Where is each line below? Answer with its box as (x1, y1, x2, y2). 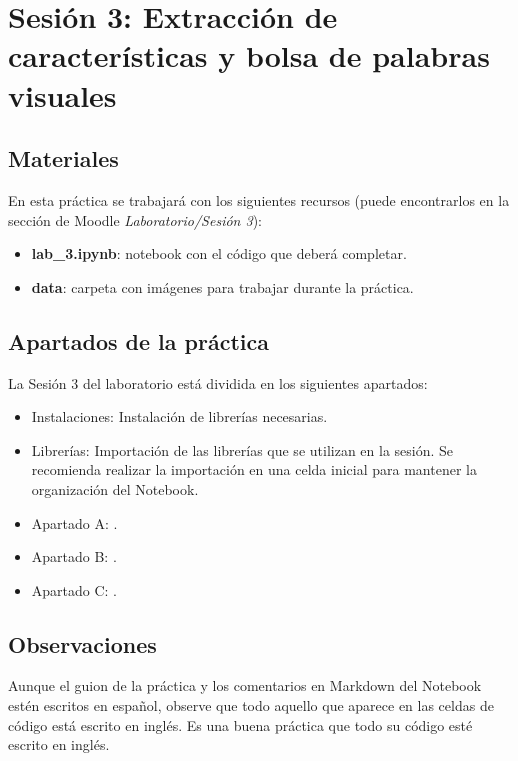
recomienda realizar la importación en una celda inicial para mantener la (31, 459, 477, 480)
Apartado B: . (31, 546, 117, 567)
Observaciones (8, 628, 157, 659)
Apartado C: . (31, 579, 118, 600)
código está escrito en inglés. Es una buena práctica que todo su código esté (8, 714, 473, 735)
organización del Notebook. (31, 478, 199, 499)
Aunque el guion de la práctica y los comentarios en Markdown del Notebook (8, 675, 482, 696)
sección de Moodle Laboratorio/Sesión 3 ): (8, 209, 262, 230)
